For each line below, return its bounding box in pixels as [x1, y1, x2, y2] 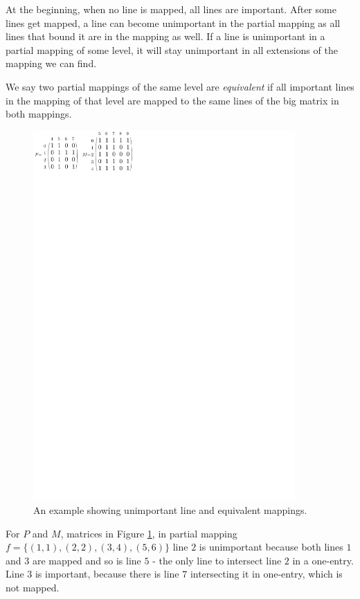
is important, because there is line [35, 566, 179, 581]
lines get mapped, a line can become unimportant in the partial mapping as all [6, 15, 341, 30]
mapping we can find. [6, 56, 97, 71]
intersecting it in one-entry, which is [190, 566, 343, 581]
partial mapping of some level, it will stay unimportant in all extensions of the [6, 42, 338, 57]
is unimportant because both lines [199, 540, 343, 554]
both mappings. [6, 107, 72, 121]
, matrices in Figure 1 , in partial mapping [60, 526, 237, 540]
